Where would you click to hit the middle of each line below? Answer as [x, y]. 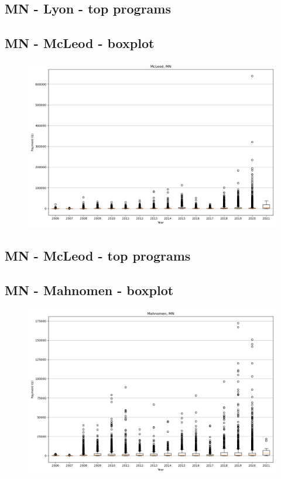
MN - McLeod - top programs [98, 256]
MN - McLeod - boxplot [80, 43]
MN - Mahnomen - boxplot [89, 290]
